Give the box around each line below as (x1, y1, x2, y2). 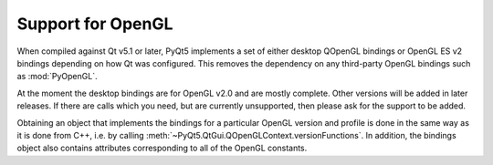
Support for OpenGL (16, 14, 173, 34)
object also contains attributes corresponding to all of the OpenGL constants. (16, 142, 308, 154)
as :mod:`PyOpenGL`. (16, 71, 98, 82)
